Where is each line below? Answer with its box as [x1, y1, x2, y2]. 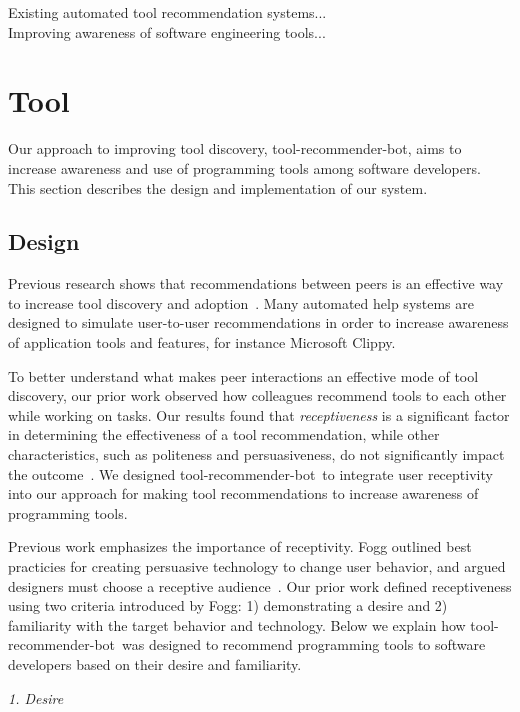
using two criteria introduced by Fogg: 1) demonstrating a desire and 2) [8, 595, 448, 616]
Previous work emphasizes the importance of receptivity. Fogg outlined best [8, 536, 472, 557]
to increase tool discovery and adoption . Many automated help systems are [8, 292, 474, 313]
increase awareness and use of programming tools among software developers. [8, 157, 481, 178]
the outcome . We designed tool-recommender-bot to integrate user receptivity [8, 463, 493, 484]
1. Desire [8, 687, 64, 708]
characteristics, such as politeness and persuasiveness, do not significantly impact [8, 444, 505, 465]
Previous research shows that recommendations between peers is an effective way [8, 273, 504, 294]
